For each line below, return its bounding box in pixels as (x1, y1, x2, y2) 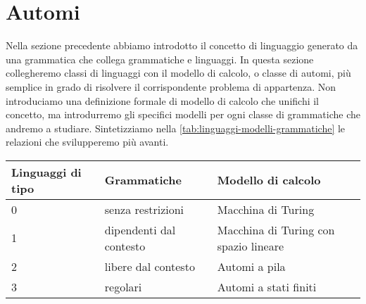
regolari (104, 278, 142, 295)
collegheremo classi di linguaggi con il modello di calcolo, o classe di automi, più (6, 65, 351, 80)
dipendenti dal (104, 221, 176, 238)
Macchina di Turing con (217, 221, 335, 238)
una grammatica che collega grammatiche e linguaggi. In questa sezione (6, 51, 314, 66)
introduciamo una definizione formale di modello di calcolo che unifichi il (6, 93, 320, 108)
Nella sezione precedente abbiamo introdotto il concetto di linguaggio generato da (6, 38, 358, 53)
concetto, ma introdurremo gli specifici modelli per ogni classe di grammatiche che (6, 107, 360, 122)
